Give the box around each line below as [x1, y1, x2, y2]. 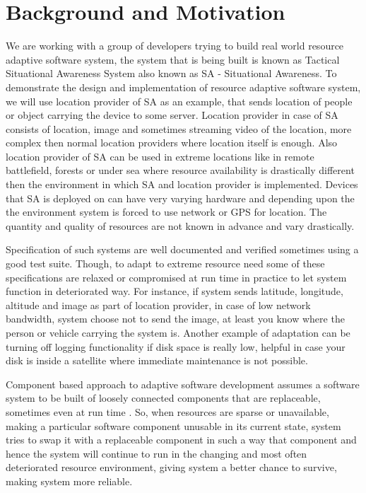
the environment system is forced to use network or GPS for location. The [6, 204, 327, 219]
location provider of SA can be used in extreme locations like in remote [6, 149, 314, 163]
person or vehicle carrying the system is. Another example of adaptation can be [6, 325, 350, 340]
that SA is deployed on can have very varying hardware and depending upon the [6, 190, 355, 205]
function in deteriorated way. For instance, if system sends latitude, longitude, [6, 284, 343, 298]
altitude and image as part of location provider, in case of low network [6, 297, 311, 312]
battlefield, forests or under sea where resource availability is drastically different [6, 163, 355, 178]
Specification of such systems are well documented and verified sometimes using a [6, 242, 359, 257]
